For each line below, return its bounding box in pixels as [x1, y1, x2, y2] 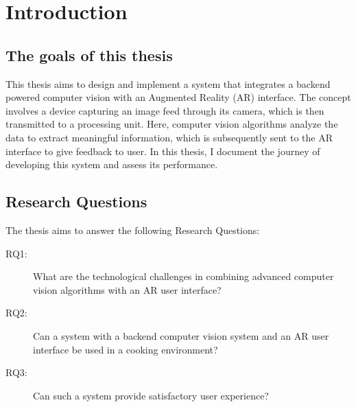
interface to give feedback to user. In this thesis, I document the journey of [5, 143, 320, 158]
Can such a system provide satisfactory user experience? [33, 388, 269, 402]
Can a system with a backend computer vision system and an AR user [33, 328, 329, 342]
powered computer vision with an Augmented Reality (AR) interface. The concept [5, 90, 351, 104]
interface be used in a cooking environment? [33, 342, 218, 356]
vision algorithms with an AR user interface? [33, 282, 222, 296]
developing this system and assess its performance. [5, 157, 218, 172]
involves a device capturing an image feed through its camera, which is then [5, 103, 324, 117]
